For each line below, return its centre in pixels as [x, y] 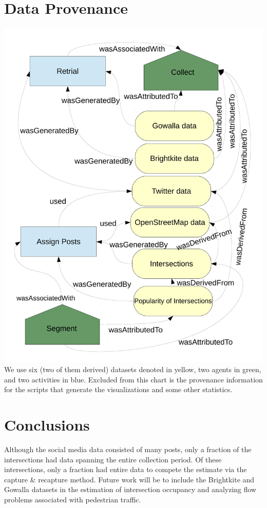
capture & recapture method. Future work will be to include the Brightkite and [129, 479]
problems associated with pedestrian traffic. [73, 500]
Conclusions [47, 425]
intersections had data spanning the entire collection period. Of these [113, 459]
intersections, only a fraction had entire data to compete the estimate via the [126, 469]
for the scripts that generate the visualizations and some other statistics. [118, 389]
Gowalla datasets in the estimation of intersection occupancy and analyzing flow [130, 489]
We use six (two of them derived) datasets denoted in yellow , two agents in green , [133, 369]
